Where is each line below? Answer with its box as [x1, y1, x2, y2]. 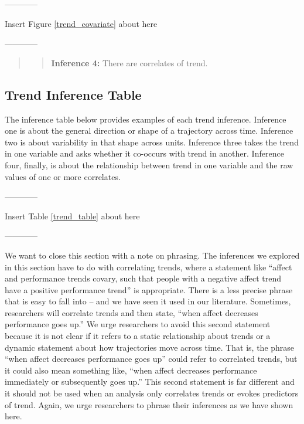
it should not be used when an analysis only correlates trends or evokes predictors [5, 387, 299, 399]
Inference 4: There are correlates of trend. [51, 56, 208, 69]
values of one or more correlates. [5, 170, 121, 182]
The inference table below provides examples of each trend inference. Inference [5, 113, 286, 125]
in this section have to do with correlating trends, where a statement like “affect [5, 260, 292, 273]
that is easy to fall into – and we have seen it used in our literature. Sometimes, [5, 295, 291, 307]
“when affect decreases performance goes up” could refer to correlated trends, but [5, 352, 298, 365]
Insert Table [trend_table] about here [5, 209, 140, 222]
